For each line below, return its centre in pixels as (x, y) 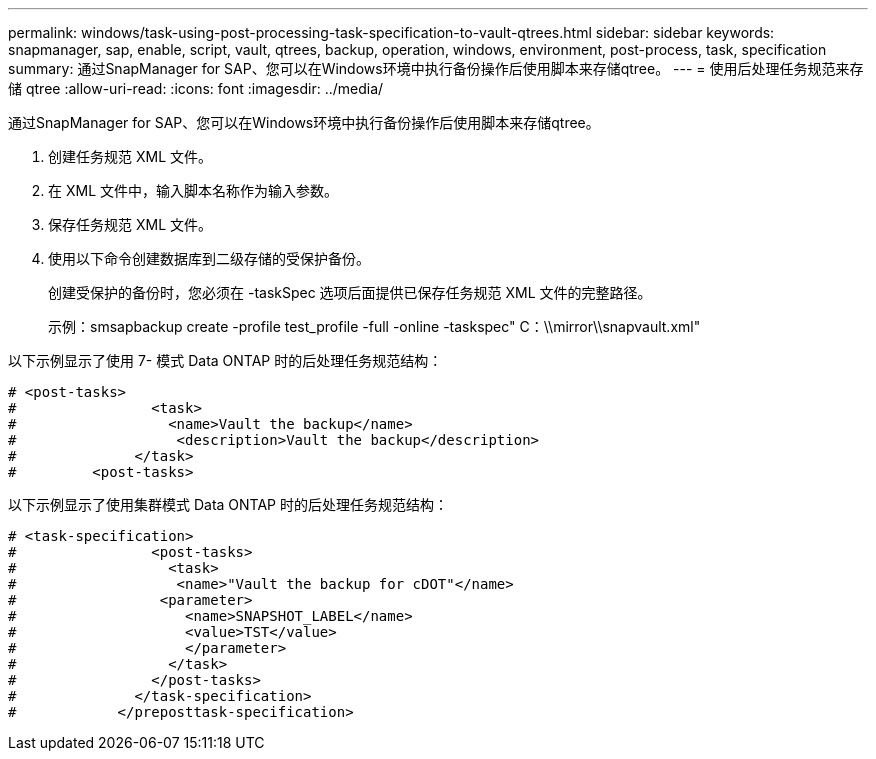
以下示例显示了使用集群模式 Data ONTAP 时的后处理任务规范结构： (228, 504)
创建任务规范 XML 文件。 (130, 156)
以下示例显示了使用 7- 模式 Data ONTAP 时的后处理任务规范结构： (225, 360)
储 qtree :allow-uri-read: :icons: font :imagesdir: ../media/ (196, 88)
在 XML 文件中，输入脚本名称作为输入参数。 (193, 190)
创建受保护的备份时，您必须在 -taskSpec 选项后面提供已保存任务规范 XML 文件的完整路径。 (350, 292)
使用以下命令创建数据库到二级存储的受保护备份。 (209, 258)
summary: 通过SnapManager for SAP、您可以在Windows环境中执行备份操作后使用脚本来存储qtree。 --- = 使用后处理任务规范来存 (436, 68)
